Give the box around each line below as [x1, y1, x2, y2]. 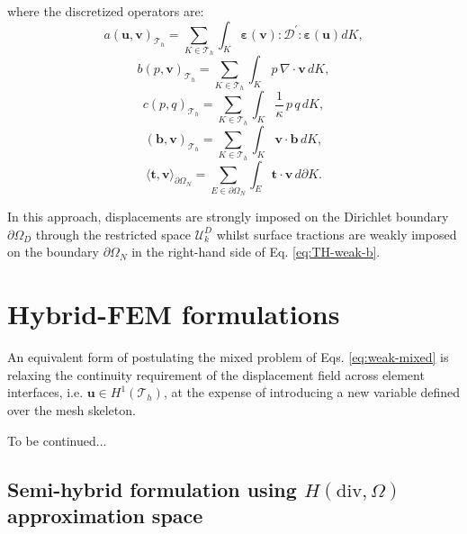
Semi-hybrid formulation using [7, 475, 297, 502]
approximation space [7, 501, 203, 529]
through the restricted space [35, 224, 191, 243]
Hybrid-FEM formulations [7, 295, 340, 332]
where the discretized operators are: [7, 2, 204, 20]
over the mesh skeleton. [7, 400, 136, 419]
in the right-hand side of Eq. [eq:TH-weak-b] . [131, 242, 381, 261]
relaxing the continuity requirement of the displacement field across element [7, 365, 425, 384]
